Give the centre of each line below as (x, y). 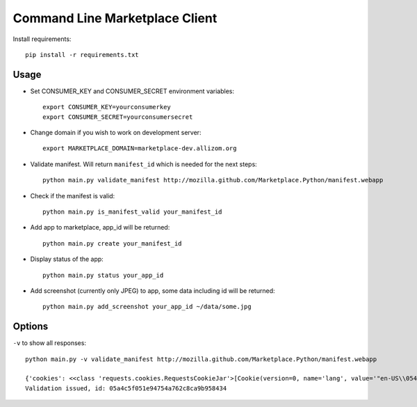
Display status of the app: (67, 259)
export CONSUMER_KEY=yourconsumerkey (107, 107)
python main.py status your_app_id (103, 275)
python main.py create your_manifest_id (112, 243)
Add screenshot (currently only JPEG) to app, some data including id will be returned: (153, 290)
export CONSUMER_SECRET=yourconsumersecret (118, 117)
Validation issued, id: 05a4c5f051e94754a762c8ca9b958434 (126, 388)
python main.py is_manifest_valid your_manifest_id (132, 212)
